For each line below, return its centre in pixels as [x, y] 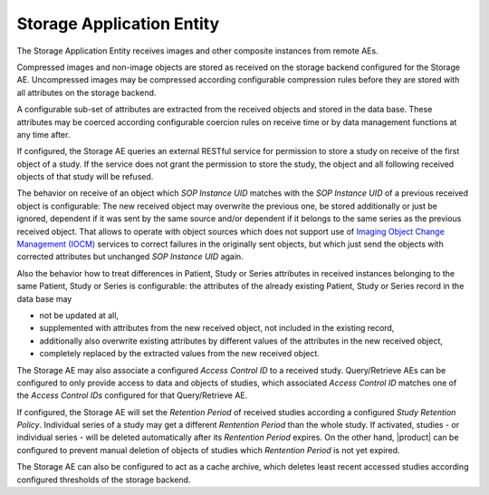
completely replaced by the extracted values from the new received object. [180, 354]
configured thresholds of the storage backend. [104, 480]
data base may [44, 298]
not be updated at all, [79, 315]
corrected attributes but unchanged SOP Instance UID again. [130, 257]
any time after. [43, 134]
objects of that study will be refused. [85, 177]
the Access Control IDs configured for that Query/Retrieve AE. [132, 395]
